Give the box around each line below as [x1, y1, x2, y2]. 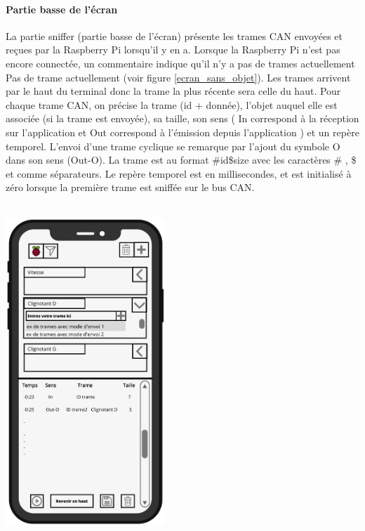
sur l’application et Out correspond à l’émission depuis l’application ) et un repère [6, 124, 359, 139]
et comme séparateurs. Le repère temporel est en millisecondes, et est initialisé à [6, 166, 352, 181]
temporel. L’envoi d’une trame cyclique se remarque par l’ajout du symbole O [6, 138, 340, 153]
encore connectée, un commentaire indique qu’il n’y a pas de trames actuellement [6, 55, 355, 70]
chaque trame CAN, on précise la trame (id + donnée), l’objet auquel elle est [6, 97, 338, 112]
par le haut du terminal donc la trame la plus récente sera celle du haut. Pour [6, 84, 341, 98]
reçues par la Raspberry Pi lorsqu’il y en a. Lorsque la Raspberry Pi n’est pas [6, 42, 340, 57]
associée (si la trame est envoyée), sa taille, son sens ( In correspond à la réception [6, 111, 359, 126]
